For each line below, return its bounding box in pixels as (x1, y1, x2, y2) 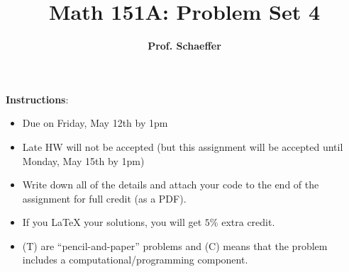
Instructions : (6, 91, 69, 106)
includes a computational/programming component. (22, 252, 248, 267)
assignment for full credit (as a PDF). (22, 191, 187, 205)
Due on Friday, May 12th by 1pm (22, 115, 168, 130)
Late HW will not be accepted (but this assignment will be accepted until (22, 139, 343, 154)
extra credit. (221, 215, 275, 229)
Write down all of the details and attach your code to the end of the (22, 177, 319, 192)
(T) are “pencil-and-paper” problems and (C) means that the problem (22, 238, 328, 253)
